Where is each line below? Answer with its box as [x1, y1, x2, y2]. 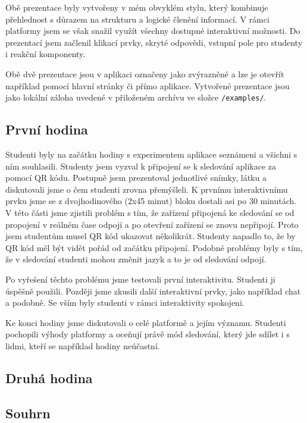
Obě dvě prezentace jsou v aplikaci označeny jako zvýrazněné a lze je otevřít [5, 67, 284, 80]
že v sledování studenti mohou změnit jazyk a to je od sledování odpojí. [5, 253, 267, 265]
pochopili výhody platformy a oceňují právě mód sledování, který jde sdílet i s [5, 328, 290, 340]
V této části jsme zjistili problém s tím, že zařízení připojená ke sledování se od [5, 206, 295, 218]
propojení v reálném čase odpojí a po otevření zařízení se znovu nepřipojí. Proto [5, 218, 299, 230]
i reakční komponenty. [5, 48, 86, 60]
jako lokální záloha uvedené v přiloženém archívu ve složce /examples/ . [5, 91, 267, 104]
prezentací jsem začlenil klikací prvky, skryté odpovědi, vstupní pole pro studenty [5, 36, 303, 48]
